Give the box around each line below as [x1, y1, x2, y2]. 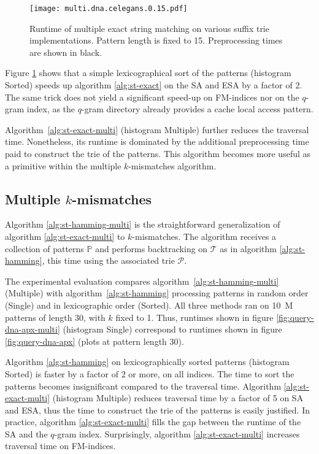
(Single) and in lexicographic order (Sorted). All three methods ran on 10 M [5, 298, 293, 311]
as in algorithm [220, 242, 277, 255]
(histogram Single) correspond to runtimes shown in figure [63, 323, 282, 336]
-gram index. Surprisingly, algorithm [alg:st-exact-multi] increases [54, 427, 300, 440]
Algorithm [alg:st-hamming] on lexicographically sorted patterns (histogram [5, 355, 290, 368]
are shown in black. [29, 45, 102, 58]
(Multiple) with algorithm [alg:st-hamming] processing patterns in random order [5, 287, 309, 299]
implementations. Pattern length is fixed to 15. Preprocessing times [29, 34, 283, 47]
